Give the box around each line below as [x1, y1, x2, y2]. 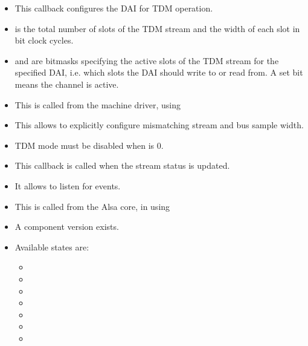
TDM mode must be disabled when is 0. [14, 139, 164, 151]
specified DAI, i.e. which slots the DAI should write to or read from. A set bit [14, 66, 303, 79]
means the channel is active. [14, 77, 119, 90]
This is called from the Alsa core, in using [14, 200, 170, 212]
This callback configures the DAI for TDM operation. [14, 2, 213, 14]
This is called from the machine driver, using [14, 98, 181, 111]
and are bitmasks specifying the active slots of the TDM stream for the [14, 54, 279, 67]
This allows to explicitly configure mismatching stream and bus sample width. [14, 119, 304, 131]
